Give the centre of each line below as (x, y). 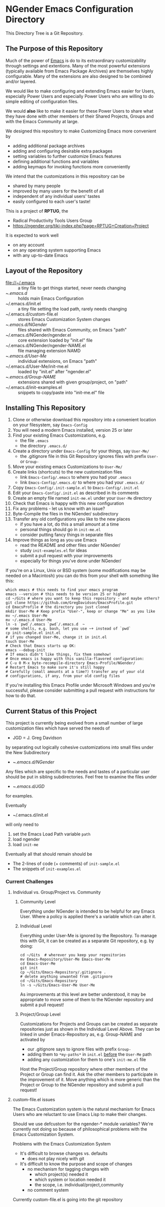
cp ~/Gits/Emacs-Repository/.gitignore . (63, 972)
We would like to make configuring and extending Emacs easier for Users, (80, 91)
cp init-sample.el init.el (33, 633)
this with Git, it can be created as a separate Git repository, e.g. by (87, 941)
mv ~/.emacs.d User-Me (29, 620)
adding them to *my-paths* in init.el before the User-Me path (89, 1054)
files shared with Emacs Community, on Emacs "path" (72, 330)
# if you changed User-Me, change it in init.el (56, 637)
